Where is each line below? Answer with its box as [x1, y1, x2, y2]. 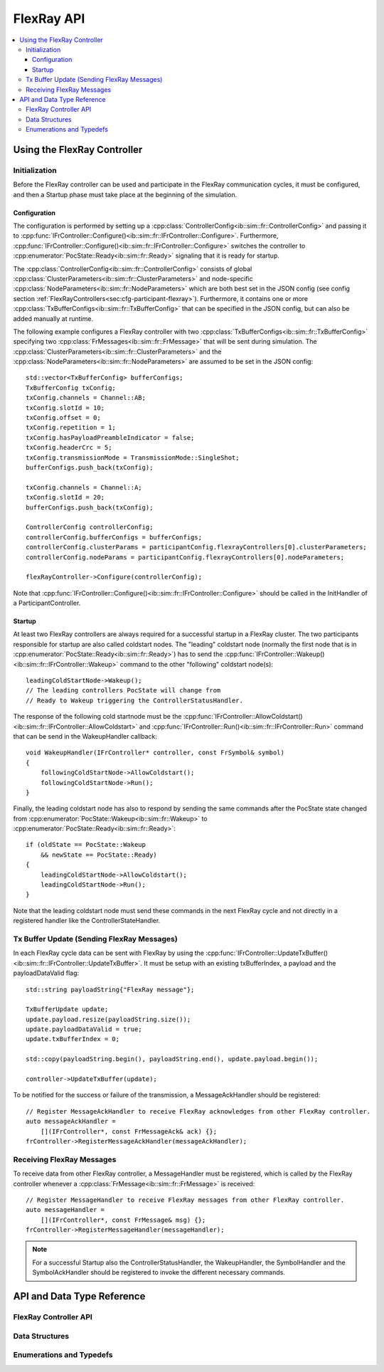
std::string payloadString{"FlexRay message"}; [26, 986, 195, 993]
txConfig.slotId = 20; [26, 493, 105, 502]
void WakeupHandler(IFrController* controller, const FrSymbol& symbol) [26, 749, 284, 757]
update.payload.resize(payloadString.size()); [26, 1015, 191, 1023]
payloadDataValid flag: [13, 969, 80, 978]
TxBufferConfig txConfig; [26, 384, 117, 391]
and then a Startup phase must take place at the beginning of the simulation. [13, 190, 238, 199]
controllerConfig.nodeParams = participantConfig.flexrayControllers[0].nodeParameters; [26, 553, 345, 561]
